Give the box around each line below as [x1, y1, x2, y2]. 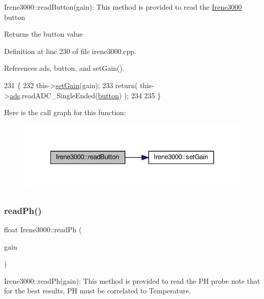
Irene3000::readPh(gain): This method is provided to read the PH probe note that [4, 275, 260, 286]
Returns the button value [4, 29, 83, 39]
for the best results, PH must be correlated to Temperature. [4, 285, 191, 296]
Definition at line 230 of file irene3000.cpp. [4, 45, 137, 56]
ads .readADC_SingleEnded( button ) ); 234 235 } [9, 90, 161, 100]
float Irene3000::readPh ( [4, 224, 82, 235]
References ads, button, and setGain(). [4, 63, 125, 73]
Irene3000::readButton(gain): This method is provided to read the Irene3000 [4, 2, 242, 12]
